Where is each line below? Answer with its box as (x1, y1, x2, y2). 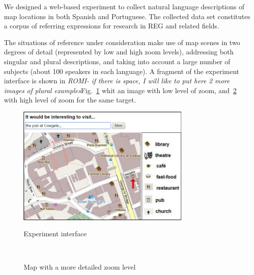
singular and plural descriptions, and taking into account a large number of (4, 56, 230, 66)
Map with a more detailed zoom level (24, 261, 136, 272)
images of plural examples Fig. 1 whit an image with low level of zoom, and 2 (4, 85, 237, 95)
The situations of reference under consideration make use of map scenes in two (4, 37, 240, 47)
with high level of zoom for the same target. (4, 95, 136, 105)
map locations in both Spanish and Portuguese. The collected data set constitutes (4, 11, 251, 21)
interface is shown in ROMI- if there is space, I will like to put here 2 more (4, 75, 230, 86)
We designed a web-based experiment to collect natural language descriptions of (4, 1, 245, 11)
